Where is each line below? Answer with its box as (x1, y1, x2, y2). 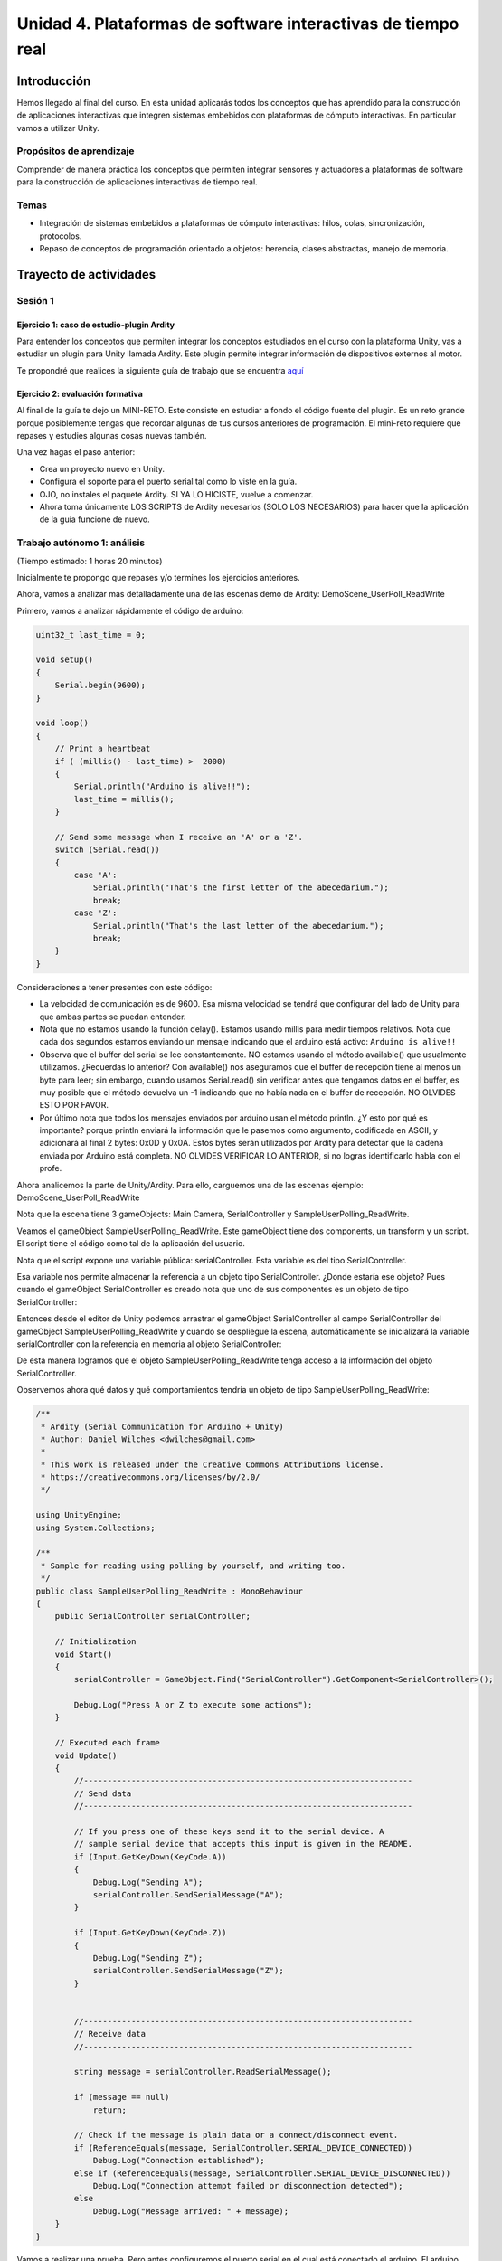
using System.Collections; (35, 1522, 156, 1533)
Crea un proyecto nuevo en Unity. (39, 463, 166, 474)
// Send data (73, 1788, 132, 1799)
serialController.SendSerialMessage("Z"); (92, 1965, 284, 1976)
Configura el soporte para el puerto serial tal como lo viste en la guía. (39, 476, 298, 487)
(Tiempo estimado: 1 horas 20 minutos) (16, 555, 163, 566)
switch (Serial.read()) (54, 845, 160, 855)
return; (92, 2105, 127, 2115)
